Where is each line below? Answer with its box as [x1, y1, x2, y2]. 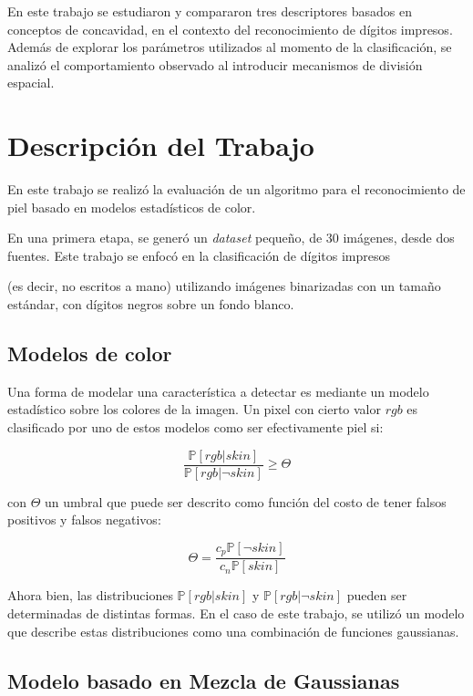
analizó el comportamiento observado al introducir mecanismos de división [7, 55, 423, 74]
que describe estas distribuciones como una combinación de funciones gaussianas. [7, 621, 459, 640]
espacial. [7, 73, 55, 92]
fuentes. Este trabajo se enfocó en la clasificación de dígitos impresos [7, 245, 390, 265]
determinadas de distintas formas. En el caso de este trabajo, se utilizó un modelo [7, 603, 465, 622]
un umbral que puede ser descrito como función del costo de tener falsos [45, 492, 447, 511]
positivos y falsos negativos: [7, 510, 161, 529]
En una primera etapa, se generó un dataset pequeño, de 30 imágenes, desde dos [7, 228, 455, 247]
